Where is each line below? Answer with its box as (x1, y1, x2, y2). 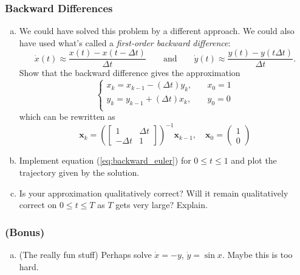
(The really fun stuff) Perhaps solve (19, 248, 152, 260)
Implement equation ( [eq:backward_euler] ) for (19, 154, 191, 167)
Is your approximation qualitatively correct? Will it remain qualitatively (19, 186, 288, 199)
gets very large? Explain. (115, 198, 208, 211)
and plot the (231, 154, 277, 167)
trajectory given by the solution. (19, 165, 140, 178)
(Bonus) (5, 224, 45, 239)
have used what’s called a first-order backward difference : (19, 36, 231, 49)
